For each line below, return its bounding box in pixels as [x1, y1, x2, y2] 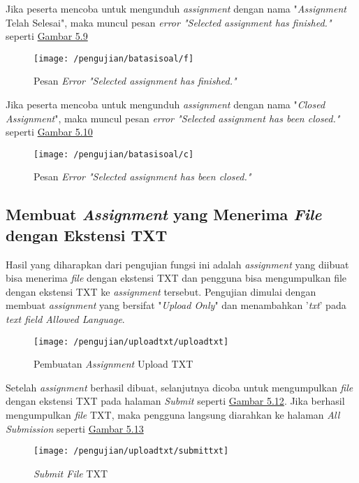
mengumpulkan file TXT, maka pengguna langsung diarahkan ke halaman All [6, 408, 340, 422]
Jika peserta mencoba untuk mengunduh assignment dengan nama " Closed [6, 97, 325, 112]
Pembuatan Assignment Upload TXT [34, 356, 193, 371]
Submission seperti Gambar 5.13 [6, 421, 144, 435]
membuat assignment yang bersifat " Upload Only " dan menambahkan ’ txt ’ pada [6, 298, 346, 312]
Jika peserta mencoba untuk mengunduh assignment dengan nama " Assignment [6, 1, 346, 15]
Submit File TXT [34, 466, 108, 480]
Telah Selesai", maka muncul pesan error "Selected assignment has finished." [6, 15, 332, 29]
